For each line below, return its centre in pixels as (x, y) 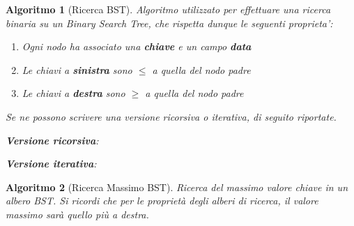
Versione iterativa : (51, 164)
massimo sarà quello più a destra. (77, 214)
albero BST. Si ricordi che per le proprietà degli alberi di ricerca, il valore (162, 201)
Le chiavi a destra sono (74, 93)
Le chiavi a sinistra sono (77, 69)
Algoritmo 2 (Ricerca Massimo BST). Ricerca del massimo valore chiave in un (177, 187)
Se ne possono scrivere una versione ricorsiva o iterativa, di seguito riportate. (171, 116)
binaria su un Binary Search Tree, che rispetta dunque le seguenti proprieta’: (169, 23)
